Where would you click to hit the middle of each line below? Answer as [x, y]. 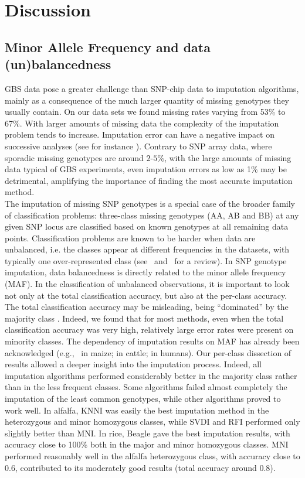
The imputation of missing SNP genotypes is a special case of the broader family [150, 203]
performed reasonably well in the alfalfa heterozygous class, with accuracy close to [152, 455]
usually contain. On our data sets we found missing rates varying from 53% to [145, 112]
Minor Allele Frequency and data [108, 47]
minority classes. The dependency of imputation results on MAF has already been [152, 341]
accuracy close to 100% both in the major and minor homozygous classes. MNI [147, 444]
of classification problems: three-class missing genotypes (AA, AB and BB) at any [152, 215]
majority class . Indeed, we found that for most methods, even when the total [144, 318]
